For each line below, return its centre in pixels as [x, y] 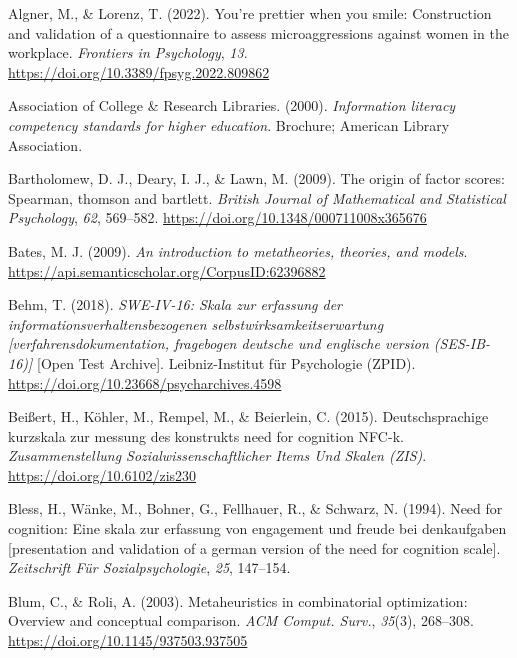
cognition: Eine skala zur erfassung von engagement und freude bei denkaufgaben [257, 528]
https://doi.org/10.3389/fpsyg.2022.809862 [139, 71]
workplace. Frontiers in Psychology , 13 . [128, 52]
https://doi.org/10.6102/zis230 [102, 474]
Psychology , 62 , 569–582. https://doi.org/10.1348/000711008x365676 [217, 217]
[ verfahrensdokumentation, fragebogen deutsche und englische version [218, 343]
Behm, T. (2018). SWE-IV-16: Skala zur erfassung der [175, 304]
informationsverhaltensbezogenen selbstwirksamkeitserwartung [196, 323]
